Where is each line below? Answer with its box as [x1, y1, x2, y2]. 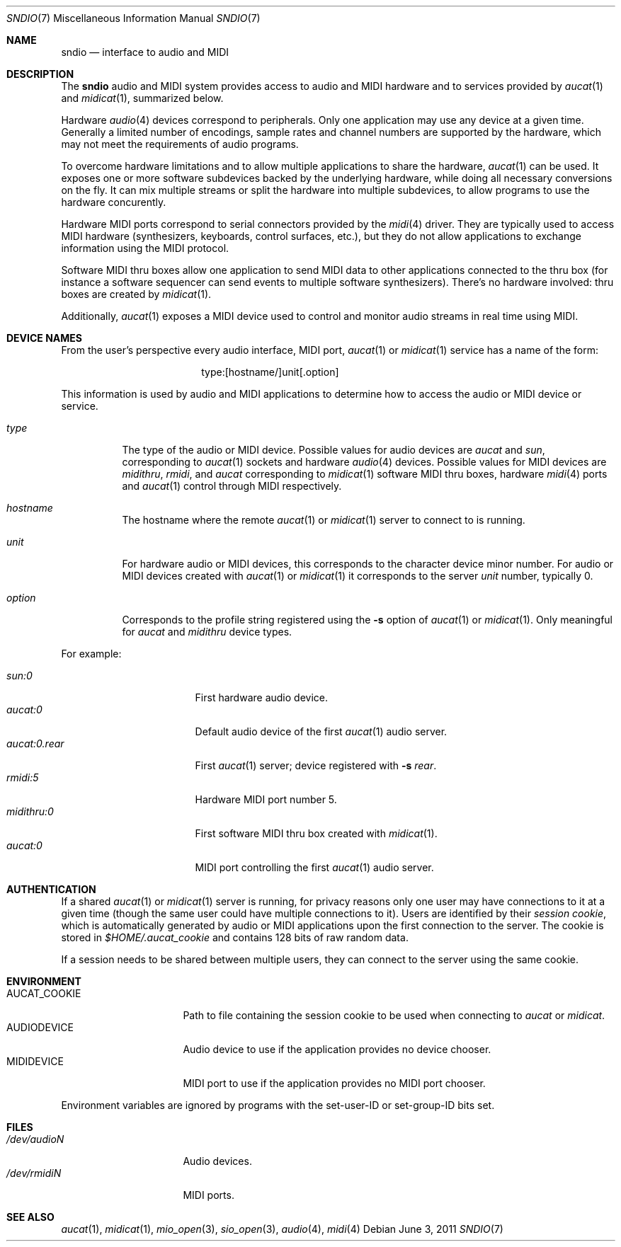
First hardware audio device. [195, 691, 328, 703]
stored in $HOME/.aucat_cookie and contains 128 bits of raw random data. [61, 931, 409, 943]
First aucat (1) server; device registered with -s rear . [195, 759, 437, 771]
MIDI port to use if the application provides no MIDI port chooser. [183, 1077, 486, 1089]
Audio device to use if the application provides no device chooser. [183, 1043, 491, 1055]
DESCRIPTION [6, 68, 74, 80]
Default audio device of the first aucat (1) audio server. [195, 725, 448, 737]
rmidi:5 [6, 771, 39, 783]
